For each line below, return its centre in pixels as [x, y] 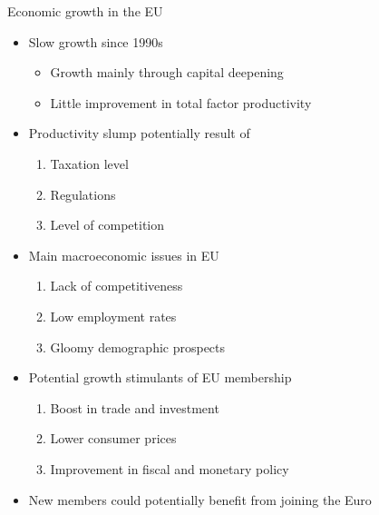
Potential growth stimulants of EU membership [160, 377]
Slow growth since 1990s [96, 41]
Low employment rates [113, 316]
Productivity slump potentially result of [139, 133]
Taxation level [89, 163]
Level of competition [107, 225]
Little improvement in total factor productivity [181, 102]
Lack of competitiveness [117, 286]
